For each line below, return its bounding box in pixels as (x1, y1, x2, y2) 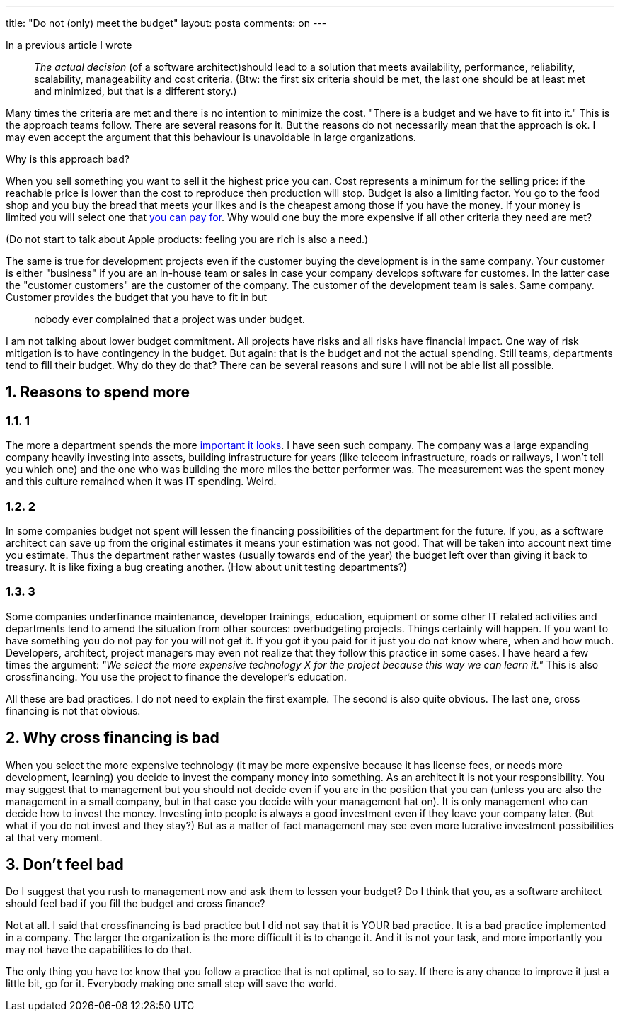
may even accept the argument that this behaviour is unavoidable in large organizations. (6, 131, 416, 143)
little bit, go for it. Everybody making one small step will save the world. (6, 977, 338, 990)
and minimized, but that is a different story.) (34, 85, 237, 97)
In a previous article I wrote (6, 39, 132, 51)
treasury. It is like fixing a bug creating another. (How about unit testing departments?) (6, 560, 408, 573)
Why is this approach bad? (6, 153, 130, 165)
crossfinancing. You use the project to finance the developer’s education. (6, 670, 347, 683)
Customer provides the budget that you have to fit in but (6, 291, 268, 303)
